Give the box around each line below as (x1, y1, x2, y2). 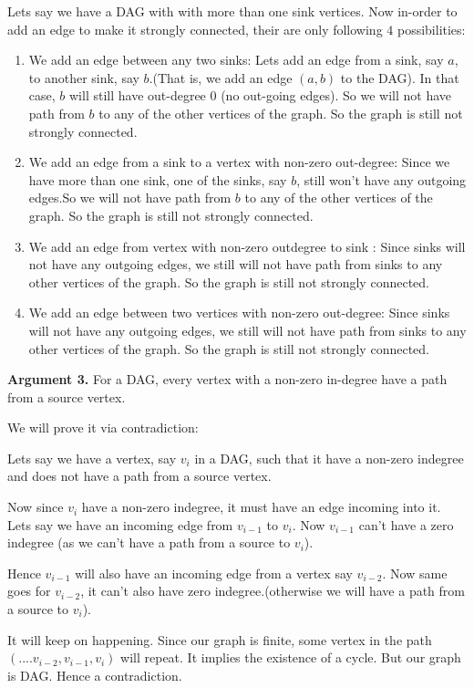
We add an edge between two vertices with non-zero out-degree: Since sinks (28, 303, 450, 322)
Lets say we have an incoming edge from (7, 515, 233, 534)
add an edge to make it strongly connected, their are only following (7, 19, 383, 38)
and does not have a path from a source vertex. (7, 466, 272, 485)
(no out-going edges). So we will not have (221, 86, 451, 105)
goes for (7, 581, 51, 600)
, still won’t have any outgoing (296, 170, 467, 189)
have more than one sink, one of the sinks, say (28, 170, 287, 189)
